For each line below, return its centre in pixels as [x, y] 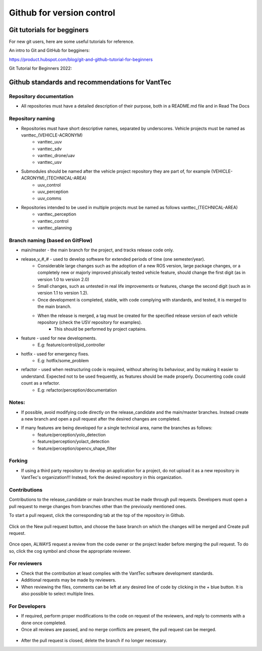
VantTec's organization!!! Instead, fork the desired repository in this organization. [102, 477]
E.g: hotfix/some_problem [63, 361]
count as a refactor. [41, 383]
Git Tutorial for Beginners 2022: [41, 69]
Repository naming [32, 119]
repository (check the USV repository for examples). [90, 322]
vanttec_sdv [50, 149]
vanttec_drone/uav [56, 156]
